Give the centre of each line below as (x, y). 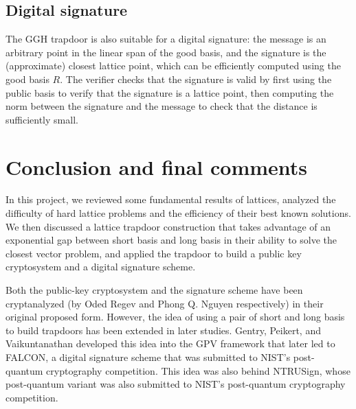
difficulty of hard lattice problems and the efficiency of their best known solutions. (178, 213)
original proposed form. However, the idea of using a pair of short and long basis (175, 317)
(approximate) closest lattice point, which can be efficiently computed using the (173, 66)
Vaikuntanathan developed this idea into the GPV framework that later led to (170, 343)
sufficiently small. (42, 119)
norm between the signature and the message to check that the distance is (162, 106)
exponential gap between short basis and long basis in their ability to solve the (171, 240)
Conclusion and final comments (157, 166)
